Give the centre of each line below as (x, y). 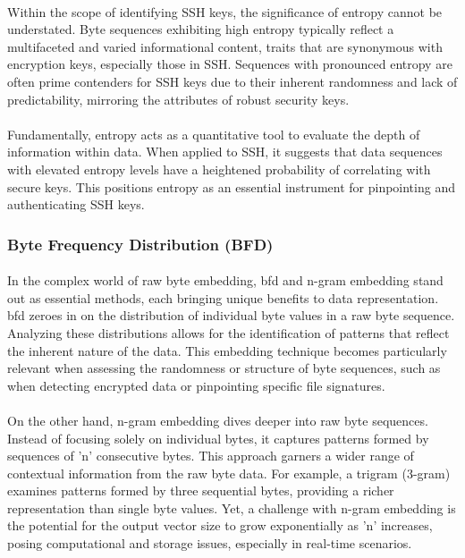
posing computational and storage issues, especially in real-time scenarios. (210, 543)
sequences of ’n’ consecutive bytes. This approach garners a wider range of (211, 456)
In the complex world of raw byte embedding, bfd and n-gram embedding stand (225, 280)
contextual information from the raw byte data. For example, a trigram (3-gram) (229, 473)
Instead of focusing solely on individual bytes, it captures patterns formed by (218, 438)
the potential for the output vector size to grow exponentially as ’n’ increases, (220, 525)
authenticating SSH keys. (76, 204)
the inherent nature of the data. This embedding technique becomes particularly (227, 350)
